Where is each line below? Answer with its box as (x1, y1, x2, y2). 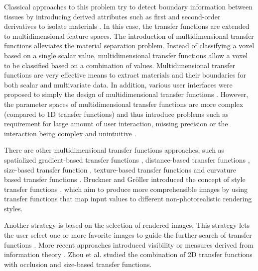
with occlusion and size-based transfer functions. (4, 259, 152, 269)
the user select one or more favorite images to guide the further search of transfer (4, 230, 252, 240)
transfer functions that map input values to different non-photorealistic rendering (4, 193, 252, 204)
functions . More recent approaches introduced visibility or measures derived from (4, 239, 254, 250)
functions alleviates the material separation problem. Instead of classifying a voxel (4, 40, 255, 51)
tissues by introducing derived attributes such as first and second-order (4, 11, 221, 21)
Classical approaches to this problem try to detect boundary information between (4, 1, 253, 11)
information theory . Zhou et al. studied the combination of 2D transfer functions (4, 249, 253, 260)
